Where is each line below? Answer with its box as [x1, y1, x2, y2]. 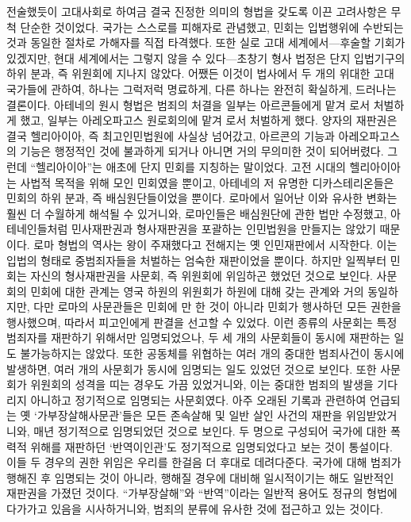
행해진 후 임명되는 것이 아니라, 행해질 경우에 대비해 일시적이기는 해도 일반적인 [6, 469, 394, 486]
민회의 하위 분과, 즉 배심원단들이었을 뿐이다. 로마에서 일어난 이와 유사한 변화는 [6, 190, 398, 206]
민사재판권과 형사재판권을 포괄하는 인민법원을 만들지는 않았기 [71, 221, 376, 237]
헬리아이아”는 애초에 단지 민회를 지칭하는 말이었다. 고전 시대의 [36, 158, 346, 175]
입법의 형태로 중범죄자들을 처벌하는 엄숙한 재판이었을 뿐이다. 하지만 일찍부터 [6, 251, 387, 268]
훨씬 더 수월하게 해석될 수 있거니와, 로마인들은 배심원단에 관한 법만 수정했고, [6, 205, 387, 221]
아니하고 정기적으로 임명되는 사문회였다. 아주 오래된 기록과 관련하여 [30, 391, 367, 408]
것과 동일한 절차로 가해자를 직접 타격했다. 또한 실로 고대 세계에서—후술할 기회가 [6, 34, 405, 51]
